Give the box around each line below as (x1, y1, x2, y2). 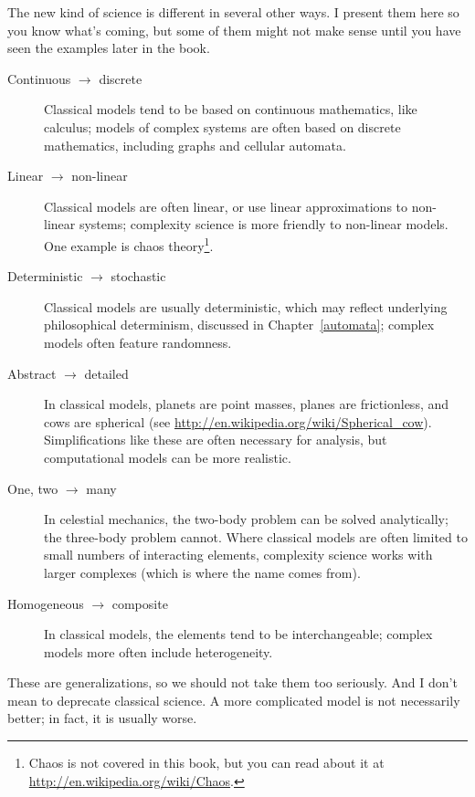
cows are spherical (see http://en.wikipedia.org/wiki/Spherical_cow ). (44, 412, 432, 431)
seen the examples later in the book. (7, 38, 210, 58)
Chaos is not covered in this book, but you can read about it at (28, 753, 385, 772)
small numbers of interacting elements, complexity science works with (44, 545, 433, 564)
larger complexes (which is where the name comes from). (44, 562, 361, 582)
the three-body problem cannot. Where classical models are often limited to (44, 527, 468, 546)
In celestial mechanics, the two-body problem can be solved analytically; (44, 509, 449, 529)
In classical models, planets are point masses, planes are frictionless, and (44, 394, 449, 414)
